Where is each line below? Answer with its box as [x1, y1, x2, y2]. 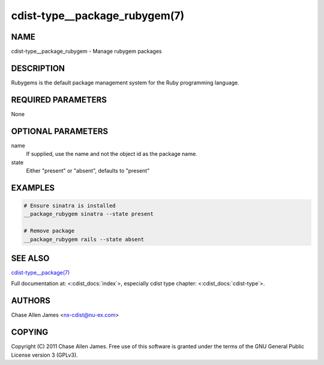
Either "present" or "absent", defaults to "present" [26, 167, 150, 174]
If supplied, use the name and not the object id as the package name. [26, 150, 197, 158]
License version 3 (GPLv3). [11, 351, 78, 358]
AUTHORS [11, 295, 51, 306]
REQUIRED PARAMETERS [11, 95, 107, 105]
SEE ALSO [11, 253, 50, 263]
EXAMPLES [11, 183, 55, 193]
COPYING [11, 327, 49, 337]
